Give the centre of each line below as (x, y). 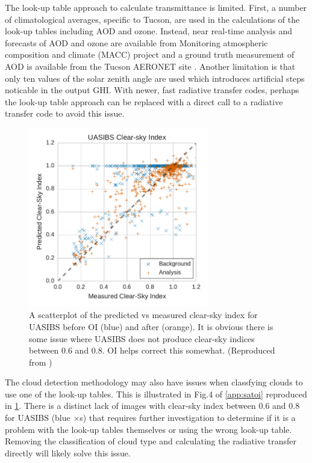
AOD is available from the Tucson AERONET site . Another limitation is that (150, 66)
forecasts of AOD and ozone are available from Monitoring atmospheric (136, 42)
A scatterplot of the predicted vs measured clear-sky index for (143, 315)
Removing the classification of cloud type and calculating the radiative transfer (151, 441)
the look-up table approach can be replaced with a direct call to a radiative (144, 101)
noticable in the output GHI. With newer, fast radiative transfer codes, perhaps (152, 90)
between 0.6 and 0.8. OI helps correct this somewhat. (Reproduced (152, 350)
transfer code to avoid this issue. (65, 113)
